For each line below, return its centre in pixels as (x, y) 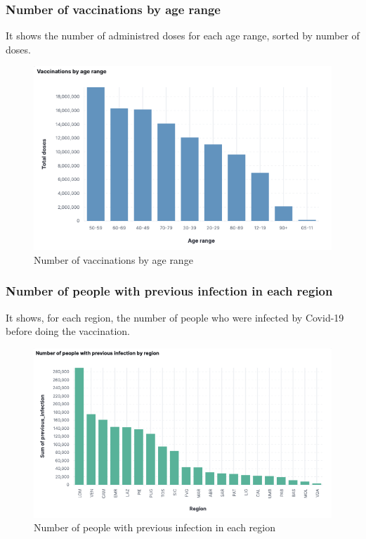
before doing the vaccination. (68, 331)
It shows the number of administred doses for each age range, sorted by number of (183, 36)
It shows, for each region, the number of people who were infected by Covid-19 (175, 317)
